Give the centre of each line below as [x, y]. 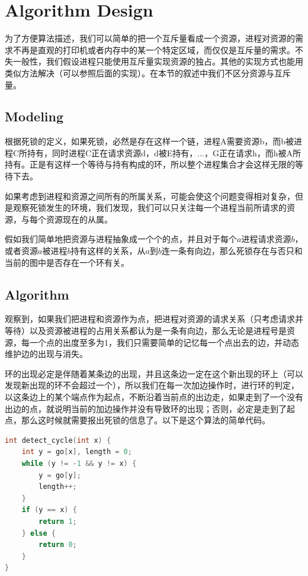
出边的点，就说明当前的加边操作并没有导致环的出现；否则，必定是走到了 [146, 408]
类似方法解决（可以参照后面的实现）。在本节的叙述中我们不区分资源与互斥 [148, 73]
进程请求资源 [266, 239]
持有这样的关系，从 [108, 251]
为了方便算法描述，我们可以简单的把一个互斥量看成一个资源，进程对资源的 [150, 38]
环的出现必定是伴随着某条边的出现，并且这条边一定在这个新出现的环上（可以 [154, 373]
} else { [38, 533]
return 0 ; [58, 545]
